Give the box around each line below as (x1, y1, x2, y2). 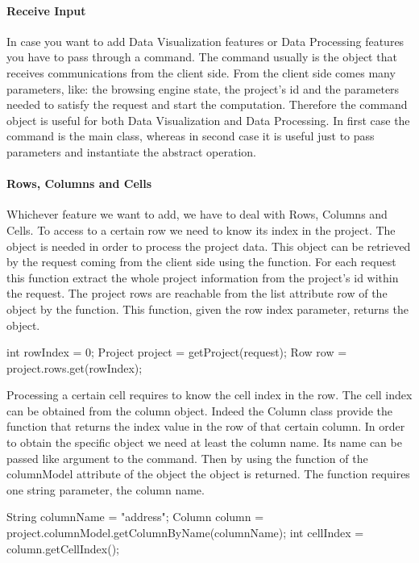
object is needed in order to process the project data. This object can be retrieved (6, 237, 411, 254)
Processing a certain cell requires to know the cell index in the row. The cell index (6, 386, 413, 403)
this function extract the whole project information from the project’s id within (6, 269, 399, 286)
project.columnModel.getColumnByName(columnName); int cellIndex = (6, 524, 364, 541)
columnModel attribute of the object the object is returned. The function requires (6, 465, 410, 482)
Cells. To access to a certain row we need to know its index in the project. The (6, 221, 396, 238)
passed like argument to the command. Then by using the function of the (6, 449, 368, 466)
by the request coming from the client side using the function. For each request (6, 253, 396, 270)
